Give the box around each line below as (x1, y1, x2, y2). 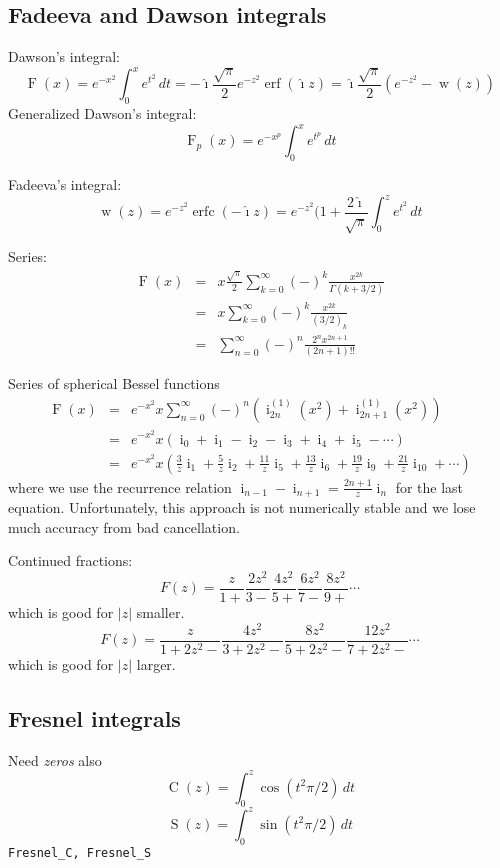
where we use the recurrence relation (8, 476, 232, 497)
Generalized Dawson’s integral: (8, 103, 197, 124)
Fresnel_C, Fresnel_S (8, 845, 152, 860)
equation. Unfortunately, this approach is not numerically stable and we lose (8, 497, 476, 518)
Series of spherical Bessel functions (8, 373, 220, 394)
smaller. (136, 601, 185, 622)
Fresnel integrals (8, 702, 181, 733)
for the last (395, 476, 464, 497)
